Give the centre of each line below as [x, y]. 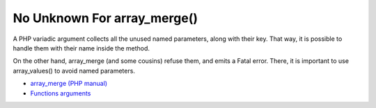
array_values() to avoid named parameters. [74, 71]
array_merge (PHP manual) [69, 84]
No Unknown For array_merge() [105, 18]
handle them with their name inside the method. [81, 48]
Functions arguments [61, 93]
